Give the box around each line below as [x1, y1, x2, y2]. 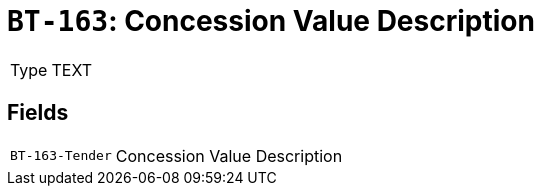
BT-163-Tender [10, 148, 112, 164]
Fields [7, 100, 69, 126]
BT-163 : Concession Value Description [7, 4, 535, 38]
